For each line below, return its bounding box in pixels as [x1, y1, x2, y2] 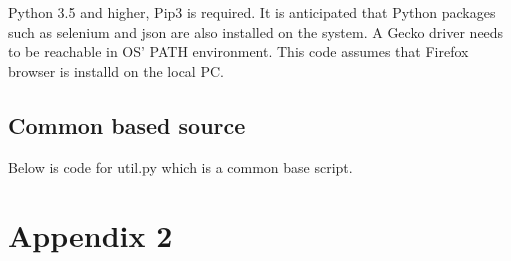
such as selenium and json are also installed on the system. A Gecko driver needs [8, 21, 504, 42]
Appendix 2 [8, 215, 173, 256]
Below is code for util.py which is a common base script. [8, 156, 353, 177]
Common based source [8, 109, 246, 140]
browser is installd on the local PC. [8, 60, 224, 81]
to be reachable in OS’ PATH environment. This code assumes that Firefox [8, 41, 469, 62]
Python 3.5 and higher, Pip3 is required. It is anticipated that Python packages [8, 2, 496, 22]
